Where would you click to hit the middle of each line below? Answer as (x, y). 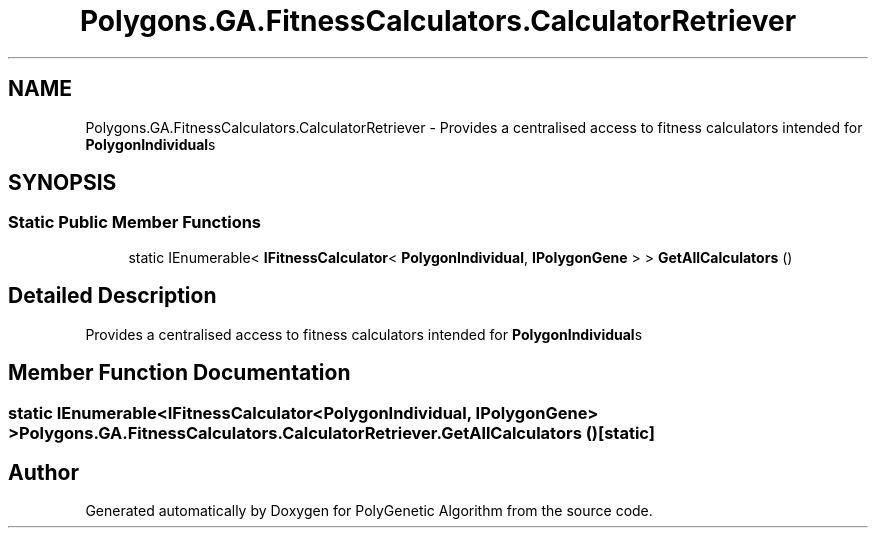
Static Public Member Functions (135, 222)
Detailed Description (112, 296)
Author (43, 472)
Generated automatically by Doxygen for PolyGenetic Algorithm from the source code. (369, 511)
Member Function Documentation (179, 373)
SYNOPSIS (62, 183)
